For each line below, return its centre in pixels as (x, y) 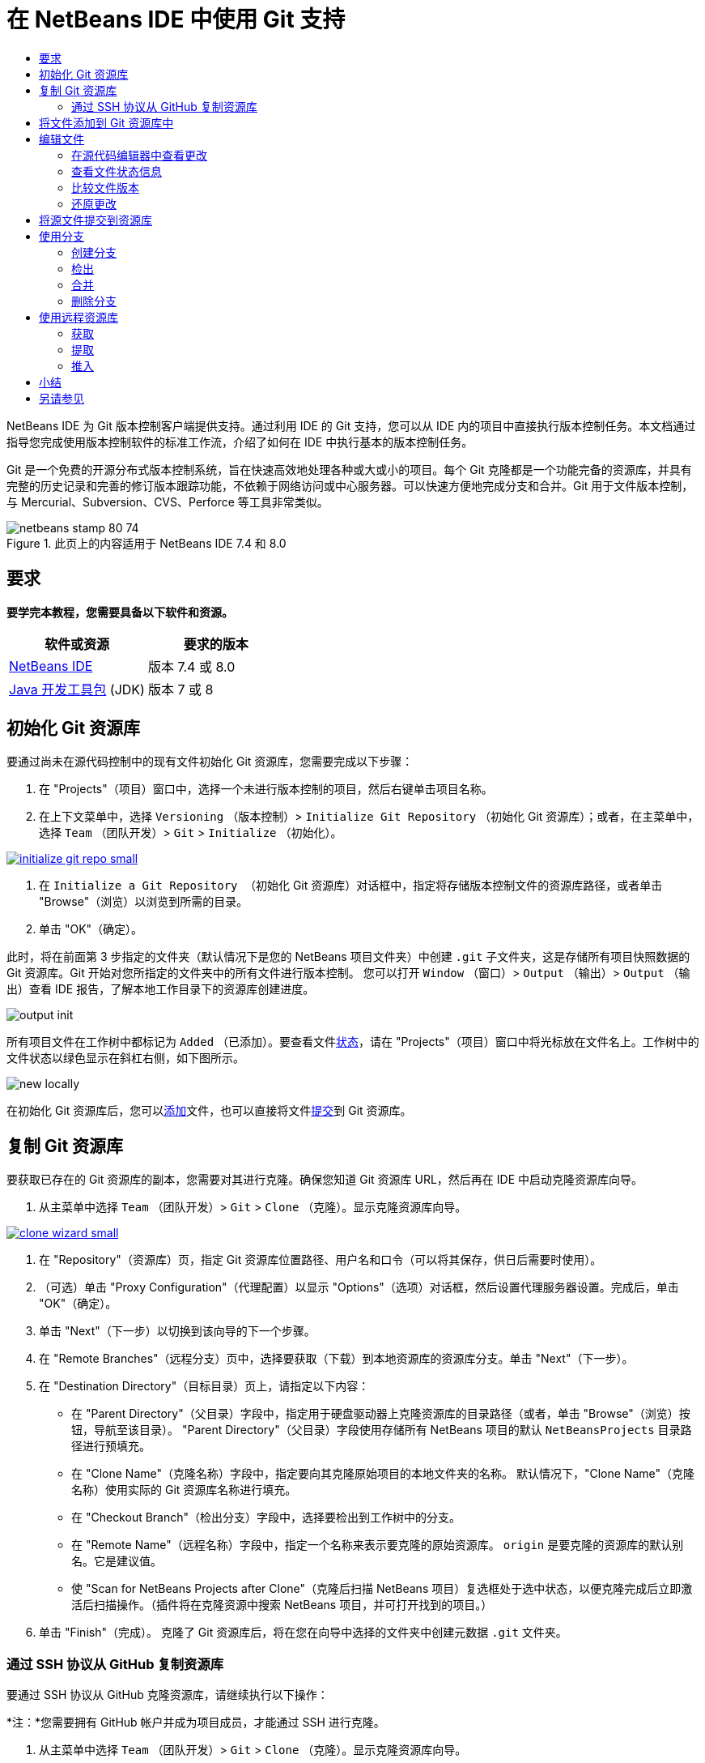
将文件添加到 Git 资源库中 (106, 122)
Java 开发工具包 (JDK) (77, 689)
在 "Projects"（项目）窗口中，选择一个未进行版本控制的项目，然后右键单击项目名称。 (266, 789)
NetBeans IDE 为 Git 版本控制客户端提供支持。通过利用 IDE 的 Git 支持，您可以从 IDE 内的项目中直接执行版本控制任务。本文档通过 (351, 425)
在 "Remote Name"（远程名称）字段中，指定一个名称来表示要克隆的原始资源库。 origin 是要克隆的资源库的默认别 (378, 1545)
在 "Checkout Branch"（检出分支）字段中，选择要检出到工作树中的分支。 (266, 1518)
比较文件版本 (105, 187)
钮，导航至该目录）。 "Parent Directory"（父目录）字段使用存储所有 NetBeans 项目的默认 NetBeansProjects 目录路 (382, 1430)
